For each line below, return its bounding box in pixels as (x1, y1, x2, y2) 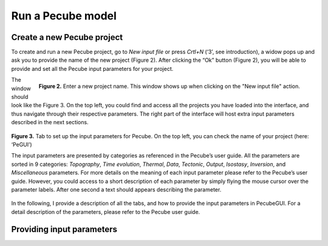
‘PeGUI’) (11, 141, 33, 148)
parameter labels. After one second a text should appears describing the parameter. (11, 185, 222, 193)
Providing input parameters (11, 224, 118, 234)
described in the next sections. (11, 119, 89, 126)
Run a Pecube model (11, 9, 117, 22)
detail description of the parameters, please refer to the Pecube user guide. (11, 208, 200, 215)
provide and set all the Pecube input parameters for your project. (11, 65, 174, 72)
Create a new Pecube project (11, 32, 123, 42)
